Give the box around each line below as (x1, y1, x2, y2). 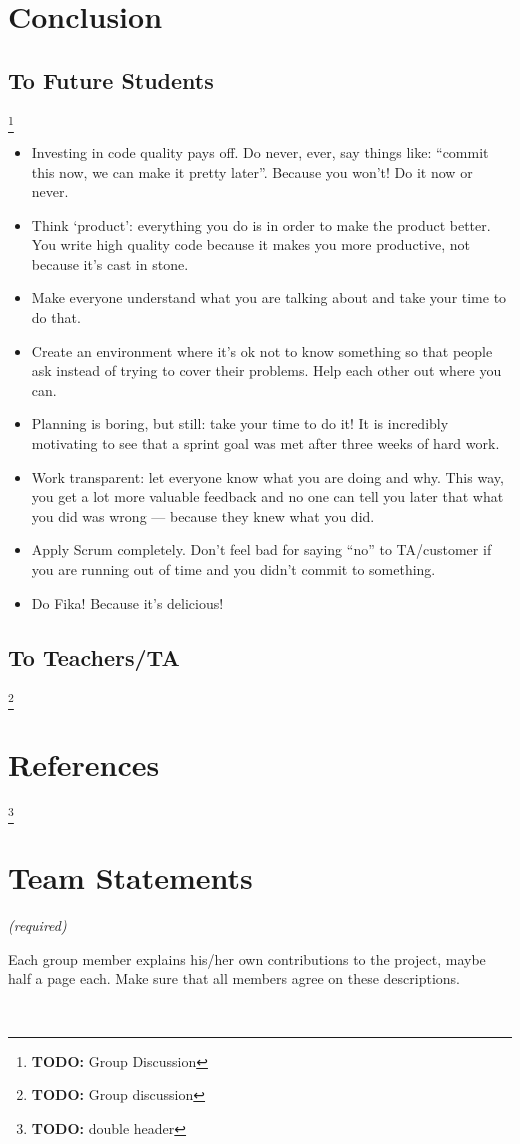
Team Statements (8, 857, 253, 898)
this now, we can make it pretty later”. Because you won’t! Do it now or (31, 161, 473, 182)
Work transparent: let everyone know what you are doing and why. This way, (31, 466, 504, 487)
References (8, 743, 160, 784)
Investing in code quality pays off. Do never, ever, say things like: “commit (31, 141, 489, 162)
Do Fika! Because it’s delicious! (31, 592, 224, 613)
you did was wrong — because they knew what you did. (31, 505, 375, 526)
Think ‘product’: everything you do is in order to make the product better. (31, 214, 491, 235)
